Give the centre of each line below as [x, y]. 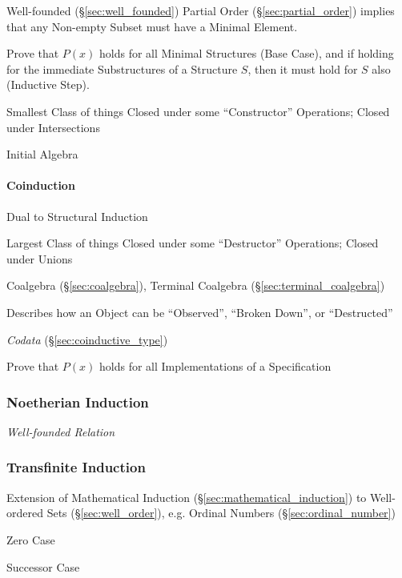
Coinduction [41, 185]
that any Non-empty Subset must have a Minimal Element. [152, 26]
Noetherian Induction [78, 401]
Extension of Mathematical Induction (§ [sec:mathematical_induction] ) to [187, 497]
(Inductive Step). [48, 84]
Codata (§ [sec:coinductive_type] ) [87, 339]
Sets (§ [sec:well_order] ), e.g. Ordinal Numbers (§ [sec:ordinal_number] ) [221, 513]
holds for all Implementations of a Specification [215, 366]
